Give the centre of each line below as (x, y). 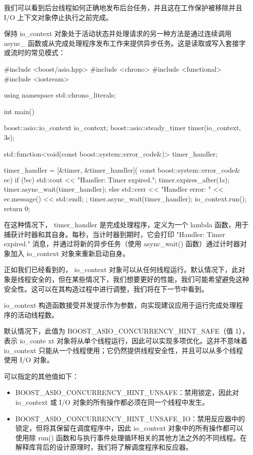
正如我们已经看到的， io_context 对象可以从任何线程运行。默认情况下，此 (121, 269)
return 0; (17, 208)
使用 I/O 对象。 (29, 360)
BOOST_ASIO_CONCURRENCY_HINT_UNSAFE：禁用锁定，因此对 (127, 392)
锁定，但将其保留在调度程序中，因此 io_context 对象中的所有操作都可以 (129, 428)
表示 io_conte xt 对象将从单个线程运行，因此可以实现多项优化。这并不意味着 (126, 341)
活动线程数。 (38, 314)
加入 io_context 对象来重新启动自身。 (70, 253)
